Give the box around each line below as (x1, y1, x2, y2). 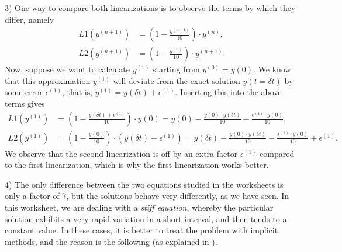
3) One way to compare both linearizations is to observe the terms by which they (5, 2, 296, 13)
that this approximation (5, 74, 91, 86)
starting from (153, 63, 200, 75)
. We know (253, 63, 291, 75)
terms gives (5, 97, 45, 110)
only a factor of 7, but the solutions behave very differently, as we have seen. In (5, 190, 289, 202)
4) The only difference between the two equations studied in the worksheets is (5, 178, 284, 190)
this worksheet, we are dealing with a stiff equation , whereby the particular (5, 201, 274, 213)
